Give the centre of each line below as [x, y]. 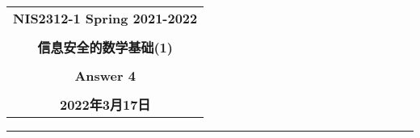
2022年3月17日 [105, 105]
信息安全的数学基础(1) [105, 47]
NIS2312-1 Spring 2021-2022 [105, 18]
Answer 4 [105, 75]
